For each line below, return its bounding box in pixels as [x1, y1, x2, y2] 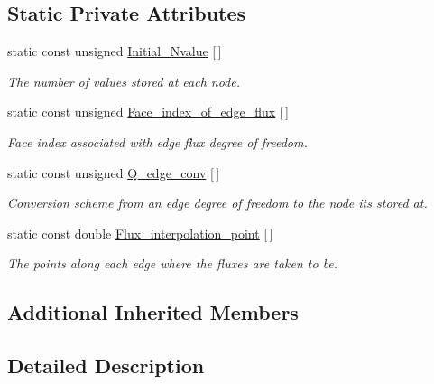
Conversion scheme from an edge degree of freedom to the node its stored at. [7, 193, 428, 212]
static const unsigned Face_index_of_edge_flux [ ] [7, 102, 289, 121]
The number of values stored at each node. [7, 71, 241, 90]
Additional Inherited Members [7, 298, 299, 326]
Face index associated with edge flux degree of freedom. [7, 132, 308, 151]
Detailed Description [7, 351, 205, 379]
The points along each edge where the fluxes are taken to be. [7, 254, 338, 273]
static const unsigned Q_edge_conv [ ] [7, 163, 220, 182]
